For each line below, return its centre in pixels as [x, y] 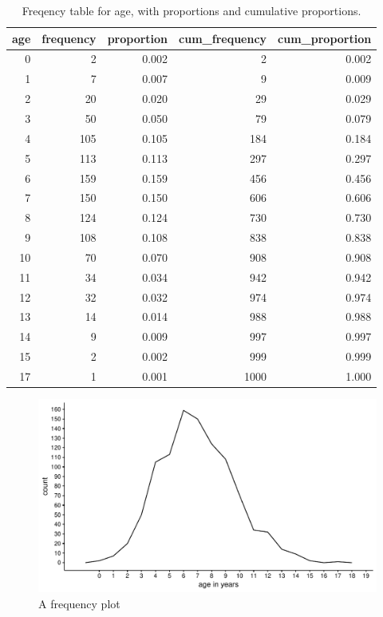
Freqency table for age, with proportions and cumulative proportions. [191, 10]
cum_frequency [223, 38]
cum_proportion [325, 38]
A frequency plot [79, 603]
